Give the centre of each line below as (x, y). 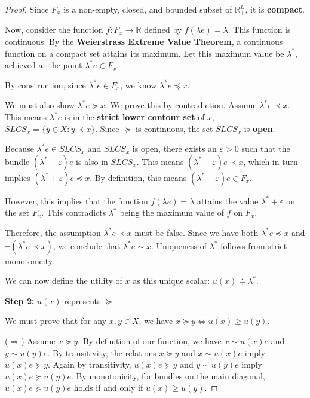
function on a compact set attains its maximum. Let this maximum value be (145, 53)
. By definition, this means (138, 177)
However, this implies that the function (76, 200)
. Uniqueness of (179, 245)
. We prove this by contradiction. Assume (181, 105)
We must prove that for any (56, 321)
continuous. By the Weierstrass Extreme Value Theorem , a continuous (144, 42)
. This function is (259, 30)
